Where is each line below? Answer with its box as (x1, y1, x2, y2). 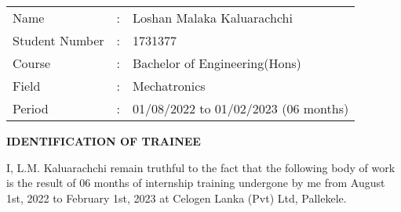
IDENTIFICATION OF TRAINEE (6, 133, 201, 149)
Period (13, 99, 49, 117)
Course (13, 54, 51, 72)
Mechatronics (132, 77, 206, 95)
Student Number (13, 31, 104, 49)
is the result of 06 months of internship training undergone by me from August (6, 174, 385, 191)
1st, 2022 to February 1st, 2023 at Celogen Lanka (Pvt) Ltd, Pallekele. (6, 189, 347, 206)
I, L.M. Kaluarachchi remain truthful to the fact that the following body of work (6, 159, 396, 175)
